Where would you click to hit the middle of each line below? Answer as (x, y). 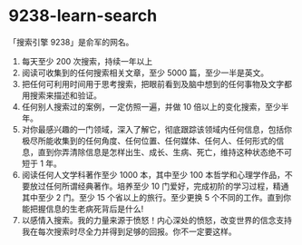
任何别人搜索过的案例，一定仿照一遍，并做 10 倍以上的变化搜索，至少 (151, 106)
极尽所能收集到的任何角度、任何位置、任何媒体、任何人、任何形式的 (149, 141)
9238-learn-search (83, 16)
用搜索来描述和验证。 (61, 95)
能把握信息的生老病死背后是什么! (83, 209)
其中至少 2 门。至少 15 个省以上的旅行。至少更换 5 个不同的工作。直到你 (156, 197)
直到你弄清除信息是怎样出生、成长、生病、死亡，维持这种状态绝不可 (165, 152)
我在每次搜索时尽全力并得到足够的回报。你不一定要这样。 (129, 231)
